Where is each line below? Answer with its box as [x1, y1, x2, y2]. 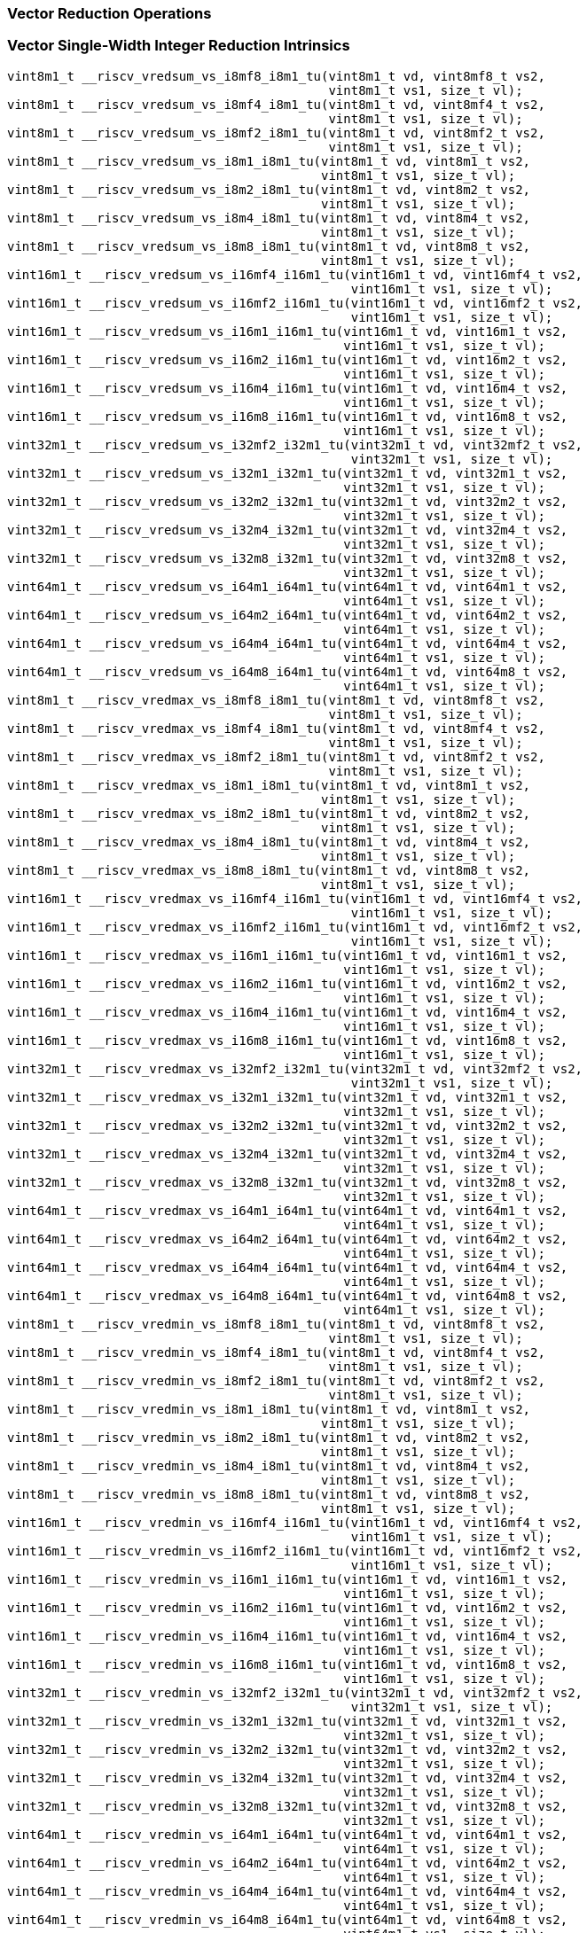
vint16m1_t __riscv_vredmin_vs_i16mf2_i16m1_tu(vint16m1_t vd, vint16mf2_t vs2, [7, 1543, 583, 1558]
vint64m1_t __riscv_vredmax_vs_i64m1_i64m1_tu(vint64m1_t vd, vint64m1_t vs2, [7, 1203, 568, 1218]
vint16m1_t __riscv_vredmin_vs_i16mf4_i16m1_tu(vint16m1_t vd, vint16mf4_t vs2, [7, 1515, 583, 1530]
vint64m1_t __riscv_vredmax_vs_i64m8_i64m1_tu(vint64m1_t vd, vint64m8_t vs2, [7, 1288, 568, 1303]
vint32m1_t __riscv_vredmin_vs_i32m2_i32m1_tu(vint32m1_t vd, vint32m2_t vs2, [7, 1742, 568, 1757]
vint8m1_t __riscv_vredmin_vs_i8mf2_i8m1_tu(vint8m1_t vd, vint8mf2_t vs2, [7, 1373, 545, 1388]
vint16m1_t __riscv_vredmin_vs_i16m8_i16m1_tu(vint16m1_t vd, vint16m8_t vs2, [7, 1656, 568, 1672]
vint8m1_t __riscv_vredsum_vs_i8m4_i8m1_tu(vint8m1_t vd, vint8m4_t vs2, [7, 210, 531, 225]
